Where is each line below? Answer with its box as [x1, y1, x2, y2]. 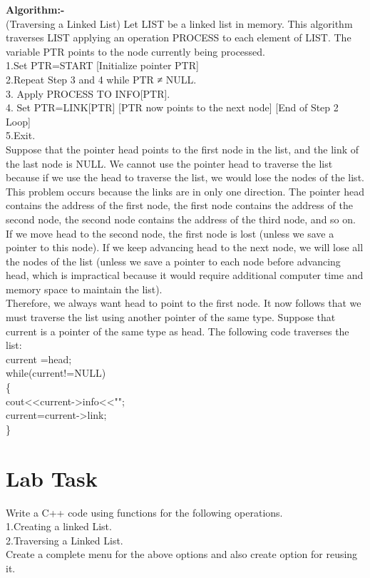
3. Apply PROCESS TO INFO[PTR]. [6, 86, 170, 101]
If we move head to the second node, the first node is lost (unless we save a [6, 225, 334, 240]
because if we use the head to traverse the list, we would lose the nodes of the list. [6, 170, 364, 185]
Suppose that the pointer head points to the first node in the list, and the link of [6, 141, 359, 156]
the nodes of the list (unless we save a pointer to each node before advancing [6, 253, 341, 268]
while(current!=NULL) [6, 365, 106, 380]
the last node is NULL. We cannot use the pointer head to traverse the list [6, 156, 333, 171]
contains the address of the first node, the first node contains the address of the [6, 198, 353, 213]
